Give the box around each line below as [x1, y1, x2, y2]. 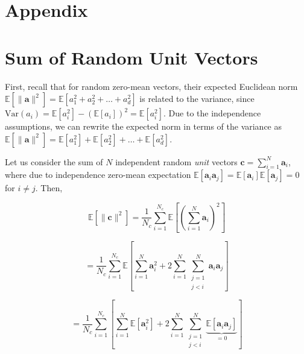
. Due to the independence [163, 107, 261, 119]
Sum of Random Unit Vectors [5, 45, 258, 69]
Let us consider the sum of [5, 155, 103, 168]
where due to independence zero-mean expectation [5, 168, 191, 181]
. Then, [35, 182, 63, 194]
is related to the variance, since [139, 92, 255, 105]
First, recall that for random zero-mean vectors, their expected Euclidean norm [5, 80, 298, 92]
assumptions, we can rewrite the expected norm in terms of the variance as [5, 120, 282, 133]
